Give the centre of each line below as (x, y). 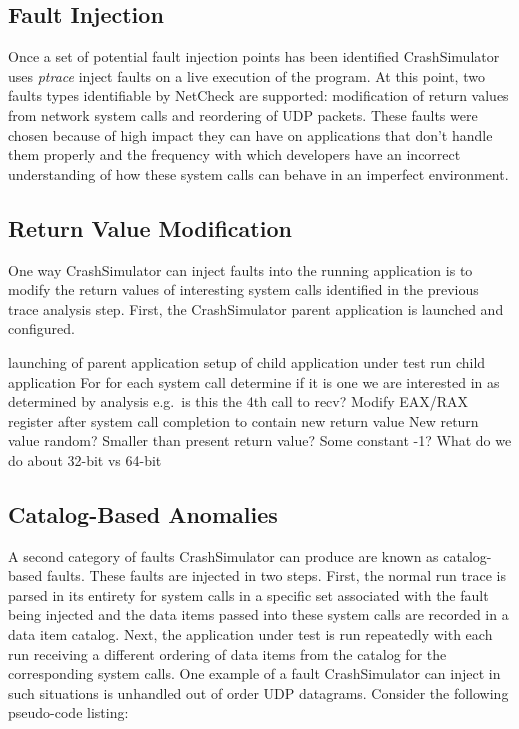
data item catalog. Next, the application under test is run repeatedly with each (250, 634)
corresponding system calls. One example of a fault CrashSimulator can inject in (254, 673)
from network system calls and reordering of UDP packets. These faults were (243, 114)
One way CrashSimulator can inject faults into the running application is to (240, 269)
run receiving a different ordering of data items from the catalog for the (227, 653)
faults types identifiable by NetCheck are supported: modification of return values (258, 95)
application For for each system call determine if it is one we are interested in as (254, 381)
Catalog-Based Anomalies (143, 513)
